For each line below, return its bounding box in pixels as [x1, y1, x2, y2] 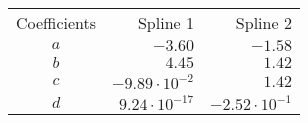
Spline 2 [235, 11, 292, 34]
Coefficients [16, 11, 97, 34]
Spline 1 [137, 11, 194, 34]
